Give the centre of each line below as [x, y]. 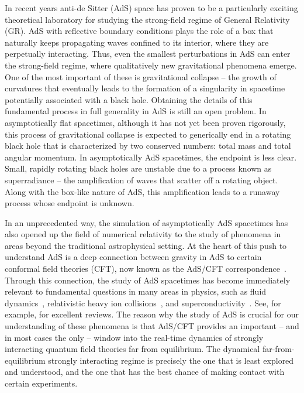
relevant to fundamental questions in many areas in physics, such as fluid [136, 291]
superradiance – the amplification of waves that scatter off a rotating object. [141, 180]
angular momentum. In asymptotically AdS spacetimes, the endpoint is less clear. [151, 157]
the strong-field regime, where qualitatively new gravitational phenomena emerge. [151, 65]
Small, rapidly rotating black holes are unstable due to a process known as [138, 168]
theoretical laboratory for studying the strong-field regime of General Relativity [147, 19]
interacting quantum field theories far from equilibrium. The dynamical [132, 349]
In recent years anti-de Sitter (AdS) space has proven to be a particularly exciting [151, 8]
